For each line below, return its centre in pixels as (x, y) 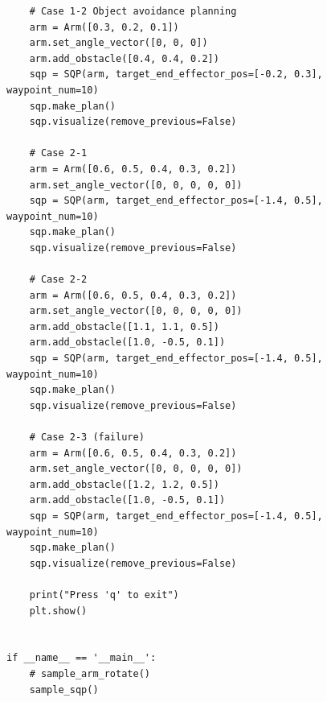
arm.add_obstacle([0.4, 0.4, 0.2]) (124, 58)
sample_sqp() (64, 690)
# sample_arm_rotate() (90, 673)
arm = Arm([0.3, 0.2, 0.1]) (104, 27)
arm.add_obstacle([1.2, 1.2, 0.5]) (124, 484)
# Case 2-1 (58, 153)
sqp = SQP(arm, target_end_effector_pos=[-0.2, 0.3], (176, 74)
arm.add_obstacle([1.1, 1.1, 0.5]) (124, 326)
